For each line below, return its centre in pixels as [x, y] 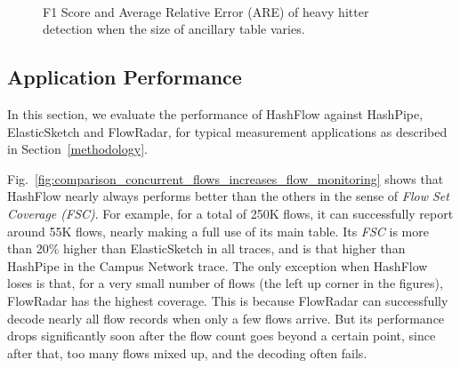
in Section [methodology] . [77, 149]
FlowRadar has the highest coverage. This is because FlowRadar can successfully [228, 300]
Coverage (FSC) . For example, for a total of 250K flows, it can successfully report [230, 213]
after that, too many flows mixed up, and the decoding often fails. [187, 352]
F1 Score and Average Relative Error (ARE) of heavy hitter [206, 11]
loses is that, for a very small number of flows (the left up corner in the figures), [225, 283]
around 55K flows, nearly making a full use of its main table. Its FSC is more [218, 231]
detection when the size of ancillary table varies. [174, 29]
